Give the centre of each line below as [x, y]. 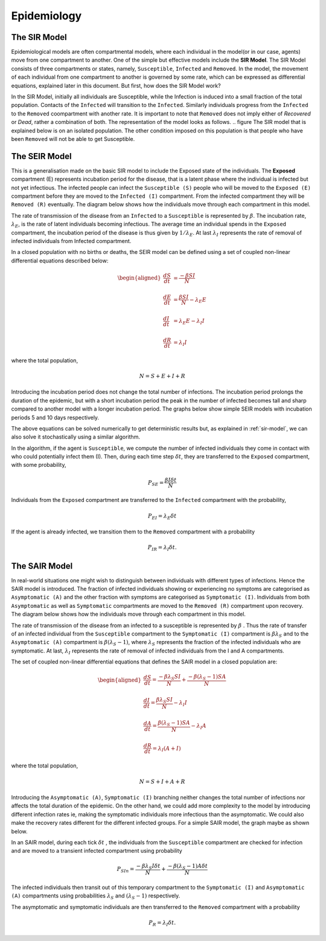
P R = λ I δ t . [162, 923]
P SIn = [126, 870]
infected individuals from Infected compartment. [71, 241]
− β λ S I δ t [148, 867]
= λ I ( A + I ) [167, 749]
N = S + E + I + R [162, 376]
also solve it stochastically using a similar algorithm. [75, 437]
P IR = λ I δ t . [162, 549]
